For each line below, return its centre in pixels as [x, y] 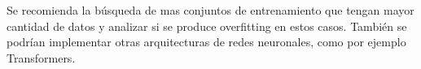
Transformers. [41, 57]
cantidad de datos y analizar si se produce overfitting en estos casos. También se [207, 26]
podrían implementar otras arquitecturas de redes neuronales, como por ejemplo [206, 42]
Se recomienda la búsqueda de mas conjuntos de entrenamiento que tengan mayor [210, 10]
